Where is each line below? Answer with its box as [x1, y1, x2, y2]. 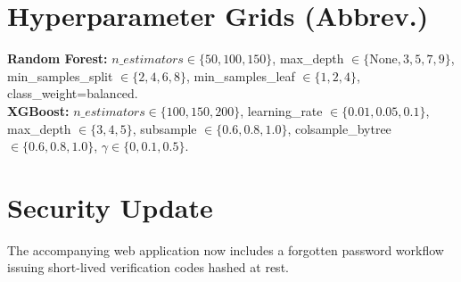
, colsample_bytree [287, 119, 391, 137]
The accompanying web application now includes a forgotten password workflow [7, 240, 444, 259]
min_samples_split [7, 66, 113, 85]
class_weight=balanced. [7, 84, 138, 103]
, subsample [132, 119, 197, 137]
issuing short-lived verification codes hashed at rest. [7, 258, 289, 277]
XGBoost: [7, 101, 70, 120]
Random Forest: [7, 49, 108, 68]
